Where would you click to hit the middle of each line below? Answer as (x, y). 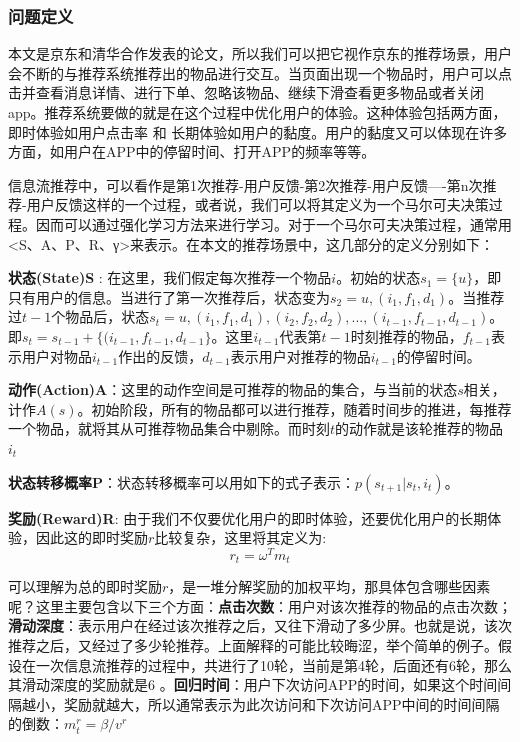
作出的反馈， (160, 355)
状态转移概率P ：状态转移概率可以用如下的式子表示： (182, 481)
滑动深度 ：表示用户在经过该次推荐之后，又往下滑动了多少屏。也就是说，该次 (260, 625)
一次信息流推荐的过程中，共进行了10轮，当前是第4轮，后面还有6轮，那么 (273, 664)
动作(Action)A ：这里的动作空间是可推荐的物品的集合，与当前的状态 (233, 389)
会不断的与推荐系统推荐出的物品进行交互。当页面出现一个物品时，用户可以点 (260, 72)
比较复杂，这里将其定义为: (240, 537)
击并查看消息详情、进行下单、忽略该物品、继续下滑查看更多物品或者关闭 (246, 92)
